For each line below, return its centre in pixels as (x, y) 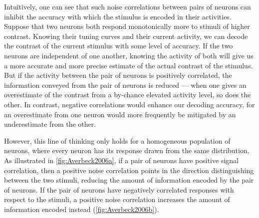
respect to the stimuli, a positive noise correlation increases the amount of (117, 199)
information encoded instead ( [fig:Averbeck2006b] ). (82, 209)
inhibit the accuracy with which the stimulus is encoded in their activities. (118, 16)
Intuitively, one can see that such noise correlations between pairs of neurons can (128, 6)
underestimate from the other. (50, 124)
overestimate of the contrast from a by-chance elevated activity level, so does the (128, 95)
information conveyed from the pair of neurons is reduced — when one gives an (125, 85)
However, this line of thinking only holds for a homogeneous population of (117, 140)
